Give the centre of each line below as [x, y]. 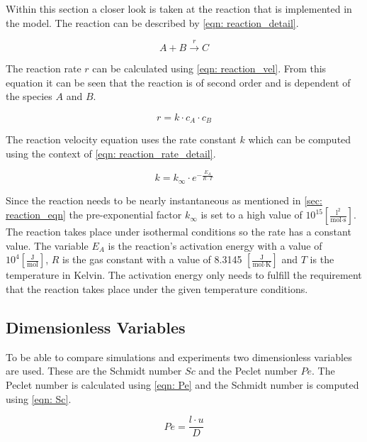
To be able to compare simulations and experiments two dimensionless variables [179, 357]
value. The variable [47, 245]
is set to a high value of [252, 215]
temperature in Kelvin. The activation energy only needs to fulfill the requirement [184, 275]
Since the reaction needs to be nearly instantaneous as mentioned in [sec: [164, 200]
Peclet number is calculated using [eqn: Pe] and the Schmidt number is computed [182, 385]
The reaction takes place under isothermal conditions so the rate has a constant [179, 232]
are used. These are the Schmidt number [94, 371]
